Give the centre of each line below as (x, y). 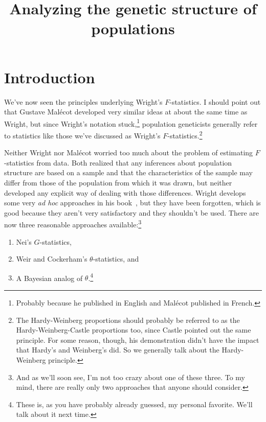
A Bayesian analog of (49, 278)
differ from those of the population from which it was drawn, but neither (118, 182)
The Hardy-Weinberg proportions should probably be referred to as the (128, 320)
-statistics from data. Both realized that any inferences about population (118, 162)
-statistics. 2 (185, 134)
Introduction (50, 77)
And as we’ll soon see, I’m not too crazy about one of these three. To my (130, 377)
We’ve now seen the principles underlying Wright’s (83, 101)
